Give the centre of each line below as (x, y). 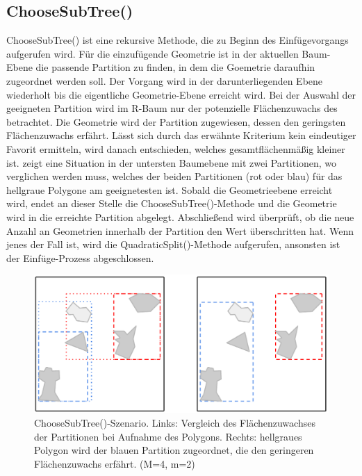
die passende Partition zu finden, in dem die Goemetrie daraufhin (175, 67)
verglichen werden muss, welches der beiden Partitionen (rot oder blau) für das (174, 176)
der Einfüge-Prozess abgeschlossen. (80, 257)
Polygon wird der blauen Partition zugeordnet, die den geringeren (174, 450)
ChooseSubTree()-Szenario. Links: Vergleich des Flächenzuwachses (175, 423)
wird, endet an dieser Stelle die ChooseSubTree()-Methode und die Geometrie (172, 203)
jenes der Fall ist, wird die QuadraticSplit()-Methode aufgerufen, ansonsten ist (173, 244)
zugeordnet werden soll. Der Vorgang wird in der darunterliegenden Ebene (165, 80)
